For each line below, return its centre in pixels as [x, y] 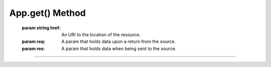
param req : [34, 42]
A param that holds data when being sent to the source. [119, 48]
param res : [33, 48]
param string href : [41, 28]
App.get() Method [48, 13]
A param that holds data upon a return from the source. [118, 42]
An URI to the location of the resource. [101, 34]
